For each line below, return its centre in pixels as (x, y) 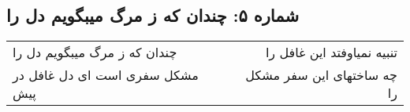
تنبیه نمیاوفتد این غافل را (331, 52)
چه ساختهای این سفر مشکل (321, 75)
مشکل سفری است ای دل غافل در (106, 75)
